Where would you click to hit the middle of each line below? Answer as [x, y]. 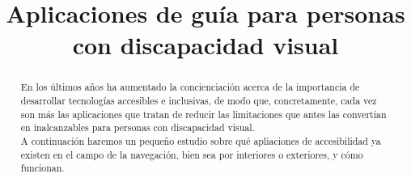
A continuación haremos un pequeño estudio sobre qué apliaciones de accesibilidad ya [201, 140]
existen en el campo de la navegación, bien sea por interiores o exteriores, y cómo [192, 154]
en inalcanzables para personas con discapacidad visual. [138, 127]
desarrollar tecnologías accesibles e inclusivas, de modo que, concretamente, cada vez [199, 101]
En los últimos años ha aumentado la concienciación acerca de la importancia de [190, 87]
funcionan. [42, 168]
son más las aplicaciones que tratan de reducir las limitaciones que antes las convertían [203, 114]
